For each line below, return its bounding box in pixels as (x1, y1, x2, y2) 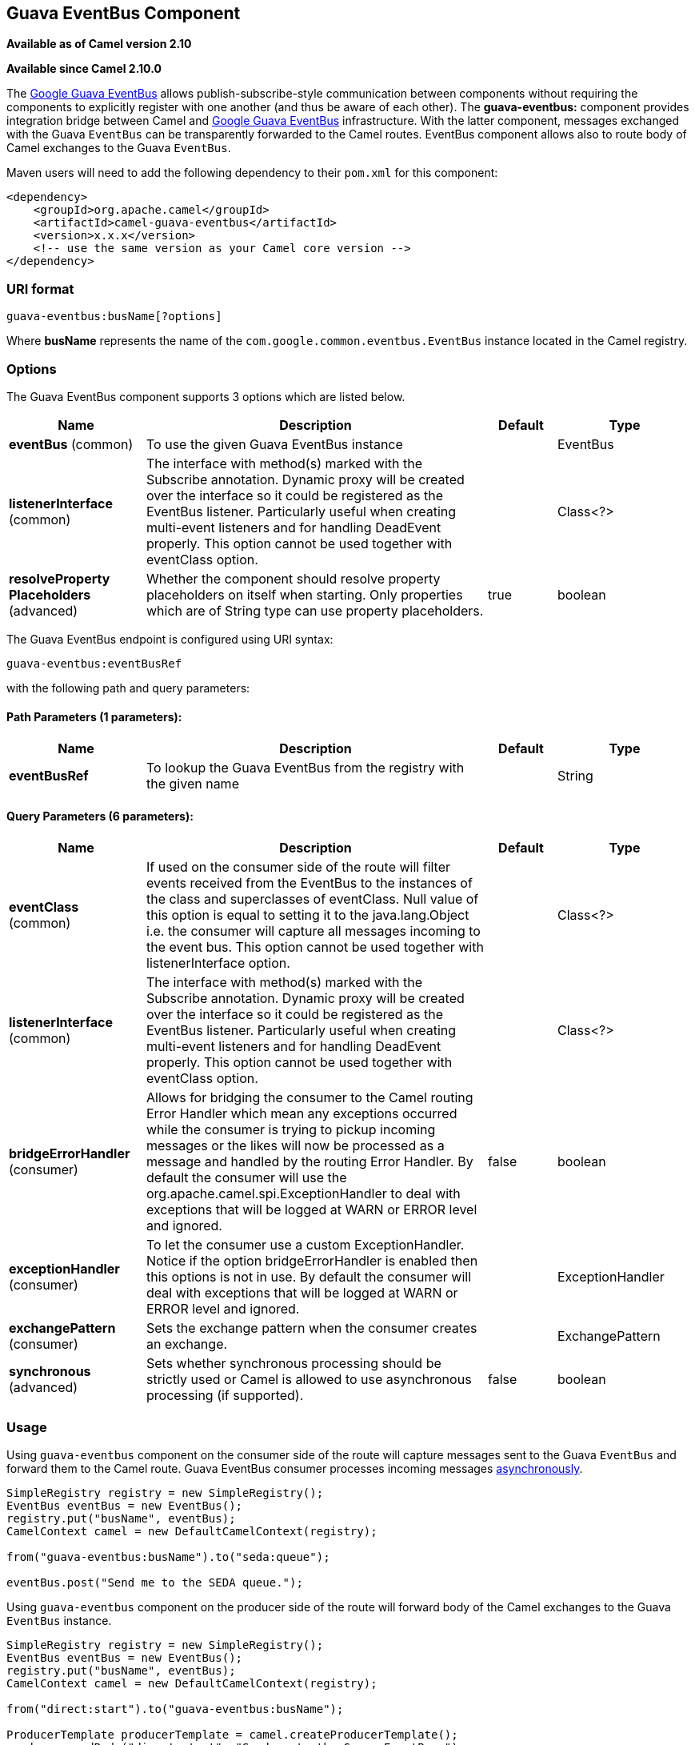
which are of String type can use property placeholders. (146, 602, 484, 619)
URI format (6, 280, 74, 297)
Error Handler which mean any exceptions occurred (146, 1105, 457, 1122)
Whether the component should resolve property (146, 570, 441, 587)
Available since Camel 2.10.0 (6, 62, 162, 76)
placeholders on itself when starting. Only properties (146, 586, 463, 603)
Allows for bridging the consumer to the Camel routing (146, 1089, 473, 1106)
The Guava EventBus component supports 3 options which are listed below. (6, 389, 405, 403)
